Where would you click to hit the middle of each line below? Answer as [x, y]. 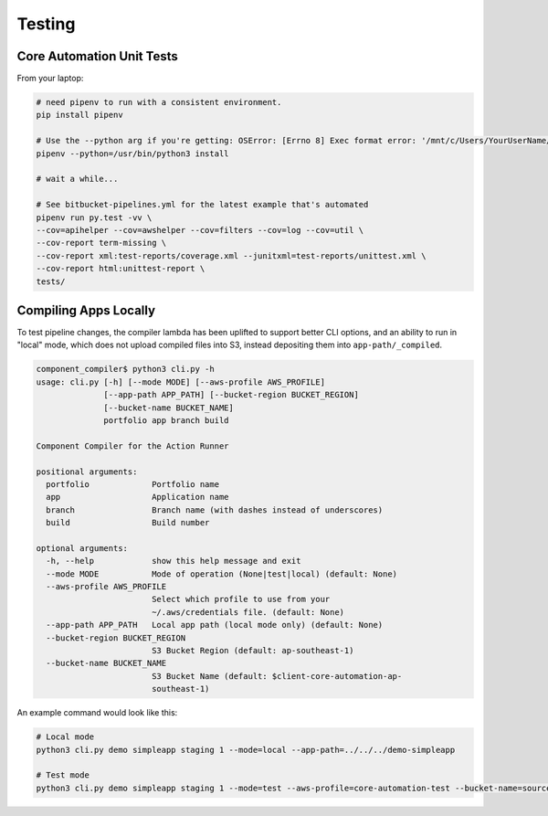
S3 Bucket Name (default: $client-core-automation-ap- [277, 676]
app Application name [137, 497]
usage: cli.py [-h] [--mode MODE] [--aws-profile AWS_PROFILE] [181, 382]
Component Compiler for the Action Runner [132, 446]
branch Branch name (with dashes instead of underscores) [215, 510]
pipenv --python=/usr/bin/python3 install [132, 154]
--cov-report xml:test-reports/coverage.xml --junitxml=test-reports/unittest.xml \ [231, 255]
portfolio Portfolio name [132, 484]
